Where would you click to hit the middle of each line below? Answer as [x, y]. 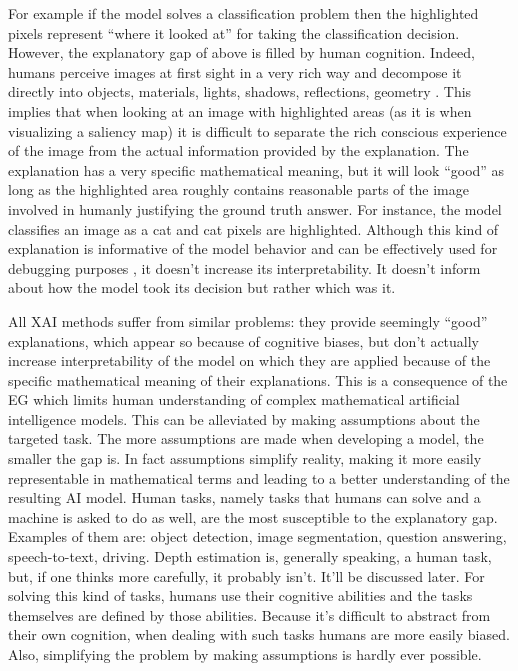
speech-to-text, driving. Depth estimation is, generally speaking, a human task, [250, 556]
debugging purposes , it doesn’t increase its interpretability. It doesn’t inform [244, 267]
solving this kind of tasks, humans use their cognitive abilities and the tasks [240, 595]
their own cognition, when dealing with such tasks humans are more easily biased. [259, 634]
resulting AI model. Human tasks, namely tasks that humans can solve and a [244, 497]
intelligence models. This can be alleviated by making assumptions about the [244, 418]
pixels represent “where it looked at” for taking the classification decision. [234, 32]
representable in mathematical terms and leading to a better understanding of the [259, 477]
